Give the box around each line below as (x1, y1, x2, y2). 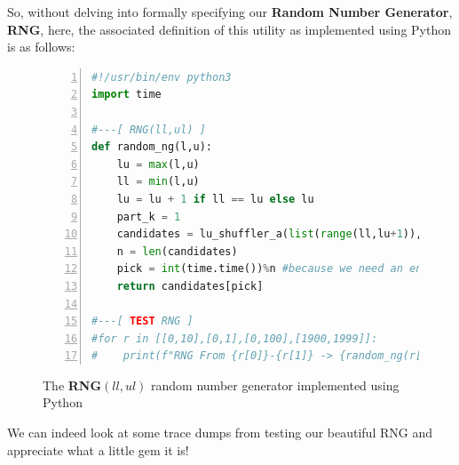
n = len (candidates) (116, 245, 238, 258)
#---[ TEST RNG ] (91, 315, 194, 328)
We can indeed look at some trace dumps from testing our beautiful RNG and (7, 423, 432, 442)
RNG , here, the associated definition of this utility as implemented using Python (7, 20, 451, 38)
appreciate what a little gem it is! (7, 440, 189, 459)
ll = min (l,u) (116, 175, 200, 188)
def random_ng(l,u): (91, 140, 213, 154)
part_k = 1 (116, 210, 181, 223)
